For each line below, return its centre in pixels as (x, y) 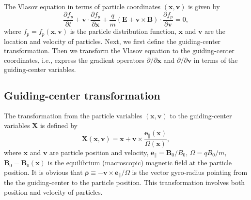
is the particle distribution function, (123, 31)
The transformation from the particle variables (73, 116)
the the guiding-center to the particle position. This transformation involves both (125, 182)
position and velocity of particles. (53, 192)
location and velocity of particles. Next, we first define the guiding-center (112, 41)
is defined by (59, 125)
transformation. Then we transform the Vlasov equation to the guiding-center (119, 50)
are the (215, 31)
